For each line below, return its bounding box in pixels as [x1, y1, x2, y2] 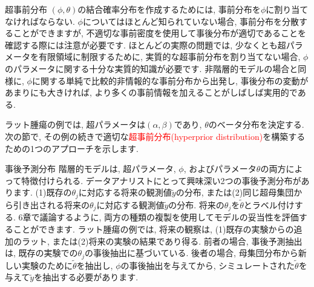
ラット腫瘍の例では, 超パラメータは [5, 118, 146, 131]
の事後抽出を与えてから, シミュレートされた [120, 259, 295, 271]
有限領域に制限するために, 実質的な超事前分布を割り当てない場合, [38, 50, 301, 63]
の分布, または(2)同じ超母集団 [175, 186, 294, 199]
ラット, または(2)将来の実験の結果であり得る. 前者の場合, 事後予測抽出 [21, 234, 303, 247]
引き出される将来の [13, 198, 90, 211]
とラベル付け [243, 198, 295, 211]
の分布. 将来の [168, 198, 224, 211]
